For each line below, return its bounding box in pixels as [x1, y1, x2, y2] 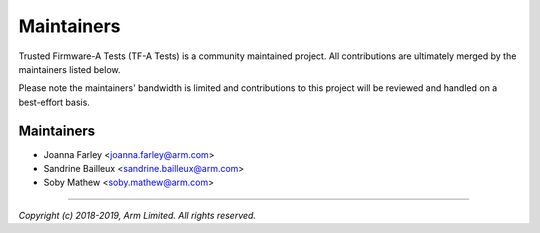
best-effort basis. [18, 96, 90, 108]
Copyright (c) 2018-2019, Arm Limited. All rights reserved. [18, 209, 257, 221]
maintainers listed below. [18, 63, 121, 75]
